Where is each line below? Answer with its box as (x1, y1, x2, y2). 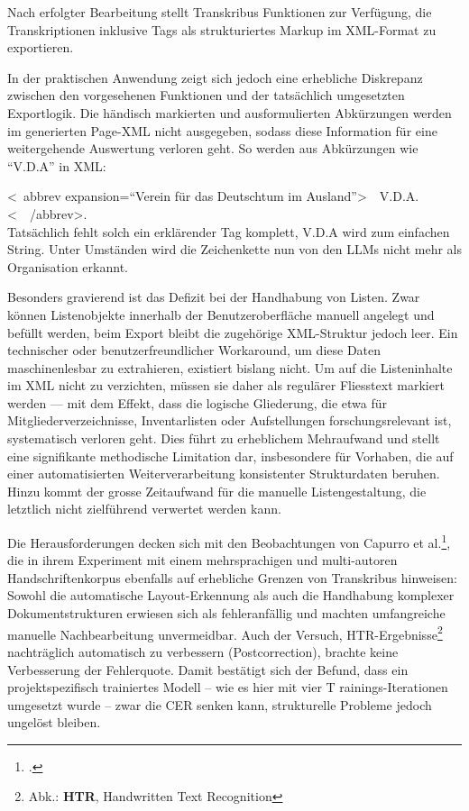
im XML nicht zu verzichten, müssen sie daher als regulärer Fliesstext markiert (7, 376, 445, 395)
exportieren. (7, 38, 74, 57)
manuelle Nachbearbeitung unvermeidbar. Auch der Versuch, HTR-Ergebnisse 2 (7, 622, 443, 643)
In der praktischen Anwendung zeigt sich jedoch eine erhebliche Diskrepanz (7, 68, 423, 87)
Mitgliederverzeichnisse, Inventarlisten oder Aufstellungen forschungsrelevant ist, (7, 411, 452, 430)
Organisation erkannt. (7, 257, 128, 276)
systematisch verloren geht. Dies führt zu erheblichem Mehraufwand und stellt (7, 429, 440, 448)
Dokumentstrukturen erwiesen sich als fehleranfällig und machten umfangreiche (7, 604, 446, 623)
